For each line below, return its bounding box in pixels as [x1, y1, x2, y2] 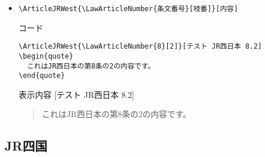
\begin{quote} [18, 52, 73, 60]
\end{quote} [18, 71, 65, 80]
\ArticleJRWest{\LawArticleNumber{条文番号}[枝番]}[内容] [18, 5, 239, 13]
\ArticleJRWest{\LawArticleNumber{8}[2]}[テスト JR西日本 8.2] [18, 42, 262, 51]
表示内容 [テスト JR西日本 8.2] [18, 88, 134, 100]
